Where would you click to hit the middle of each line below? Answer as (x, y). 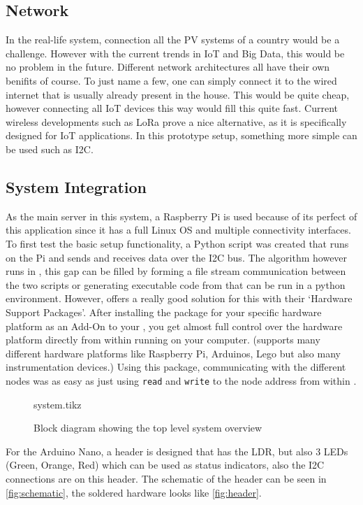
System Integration (76, 186)
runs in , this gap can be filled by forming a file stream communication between (176, 271)
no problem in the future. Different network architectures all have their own (168, 67)
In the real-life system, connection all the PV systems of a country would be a (173, 40)
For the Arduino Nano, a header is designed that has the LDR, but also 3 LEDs (177, 451)
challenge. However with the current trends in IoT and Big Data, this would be (175, 53)
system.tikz (58, 404)
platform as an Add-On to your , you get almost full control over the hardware (174, 326)
